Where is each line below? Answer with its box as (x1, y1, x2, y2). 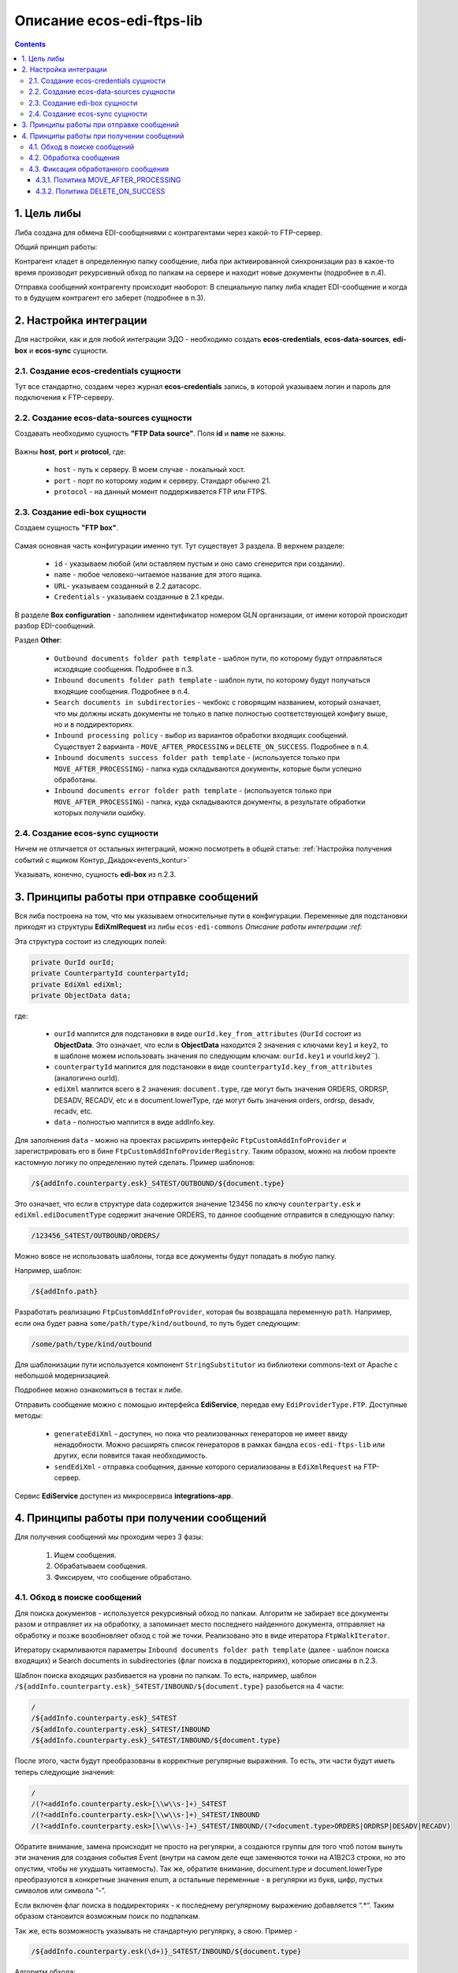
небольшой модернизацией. (14, 1371, 110, 1380)
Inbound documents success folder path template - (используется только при (54, 753, 341, 762)
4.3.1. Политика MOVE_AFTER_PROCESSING (35, 175, 181, 185)
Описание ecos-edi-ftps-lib (14, 12, 203, 29)
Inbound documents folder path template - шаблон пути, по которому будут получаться (54, 676, 370, 685)
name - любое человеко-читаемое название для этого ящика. (54, 570, 263, 579)
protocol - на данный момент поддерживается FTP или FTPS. (54, 487, 267, 496)
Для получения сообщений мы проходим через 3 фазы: (14, 1532, 204, 1542)
